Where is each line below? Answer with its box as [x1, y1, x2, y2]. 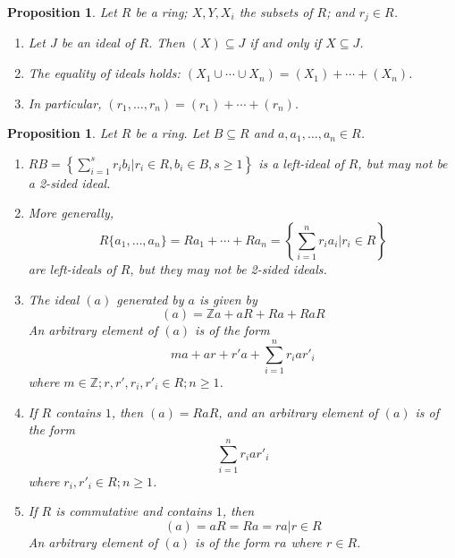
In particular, [28, 93, 102, 112]
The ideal [28, 289, 80, 308]
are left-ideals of [28, 260, 116, 279]
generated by [116, 289, 184, 308]
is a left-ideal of [258, 153, 344, 172]
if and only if [249, 33, 322, 52]
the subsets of [239, 3, 313, 21]
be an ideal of [61, 33, 135, 52]
